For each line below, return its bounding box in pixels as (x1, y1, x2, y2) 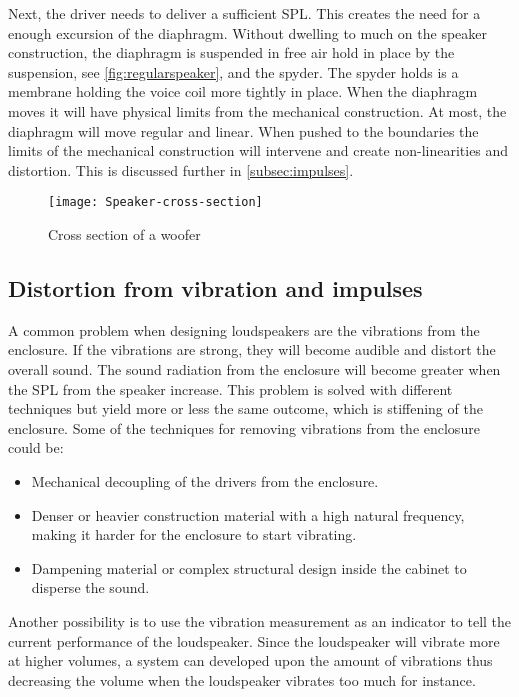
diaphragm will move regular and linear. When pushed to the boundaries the (8, 120, 479, 141)
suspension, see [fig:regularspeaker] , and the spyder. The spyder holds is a (8, 61, 459, 82)
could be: (8, 437, 64, 458)
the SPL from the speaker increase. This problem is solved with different (8, 378, 453, 399)
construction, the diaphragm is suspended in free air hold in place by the (8, 42, 455, 63)
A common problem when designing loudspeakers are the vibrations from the (8, 319, 480, 340)
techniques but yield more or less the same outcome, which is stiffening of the (8, 398, 483, 419)
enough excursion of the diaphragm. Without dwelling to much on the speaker (8, 22, 488, 43)
